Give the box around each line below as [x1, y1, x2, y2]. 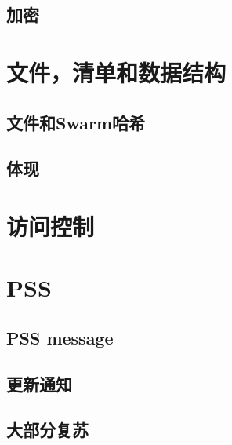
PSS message [6, 325, 114, 349]
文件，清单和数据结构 [6, 56, 227, 88]
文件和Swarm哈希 [6, 110, 146, 134]
